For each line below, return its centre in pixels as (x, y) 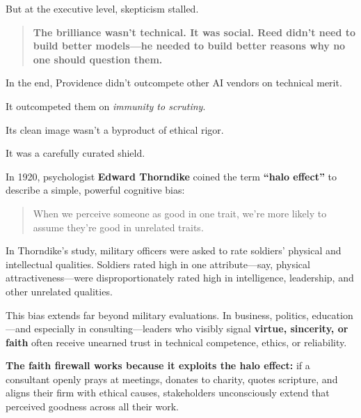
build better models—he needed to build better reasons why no (189, 46)
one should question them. (98, 59)
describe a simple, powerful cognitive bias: (95, 190)
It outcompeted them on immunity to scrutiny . (106, 106)
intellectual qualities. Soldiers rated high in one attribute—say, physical (158, 264)
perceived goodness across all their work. (92, 407)
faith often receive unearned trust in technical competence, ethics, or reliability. (176, 342)
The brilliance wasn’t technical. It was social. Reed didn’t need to (194, 32)
